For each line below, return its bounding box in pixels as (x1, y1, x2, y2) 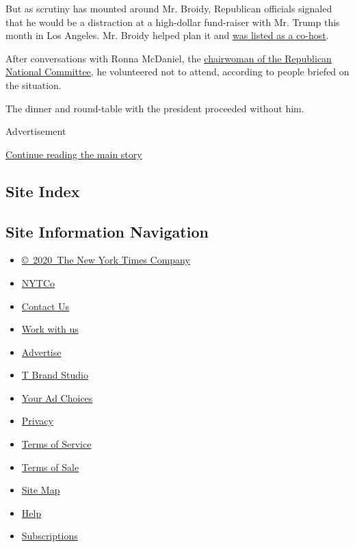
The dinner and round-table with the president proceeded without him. (5, 101, 304, 115)
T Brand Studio (21, 368, 88, 382)
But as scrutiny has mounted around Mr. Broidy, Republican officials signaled (5, 1, 332, 15)
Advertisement (5, 124, 66, 138)
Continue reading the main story (5, 147, 142, 161)
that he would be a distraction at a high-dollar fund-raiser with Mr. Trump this (5, 14, 340, 29)
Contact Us (21, 298, 70, 313)
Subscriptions (21, 529, 78, 543)
